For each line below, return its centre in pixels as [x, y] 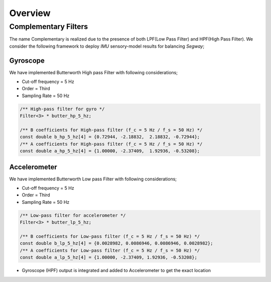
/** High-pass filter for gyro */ [62, 109]
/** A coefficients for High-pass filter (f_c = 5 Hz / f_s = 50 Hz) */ [111, 144]
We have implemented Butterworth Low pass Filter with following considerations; [93, 179]
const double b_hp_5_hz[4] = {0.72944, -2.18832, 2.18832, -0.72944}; [110, 137]
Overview [30, 13]
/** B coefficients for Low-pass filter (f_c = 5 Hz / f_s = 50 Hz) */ [110, 236]
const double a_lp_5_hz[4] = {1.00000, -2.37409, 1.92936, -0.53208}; [109, 257]
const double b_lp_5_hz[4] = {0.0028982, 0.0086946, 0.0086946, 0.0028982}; [116, 243]
